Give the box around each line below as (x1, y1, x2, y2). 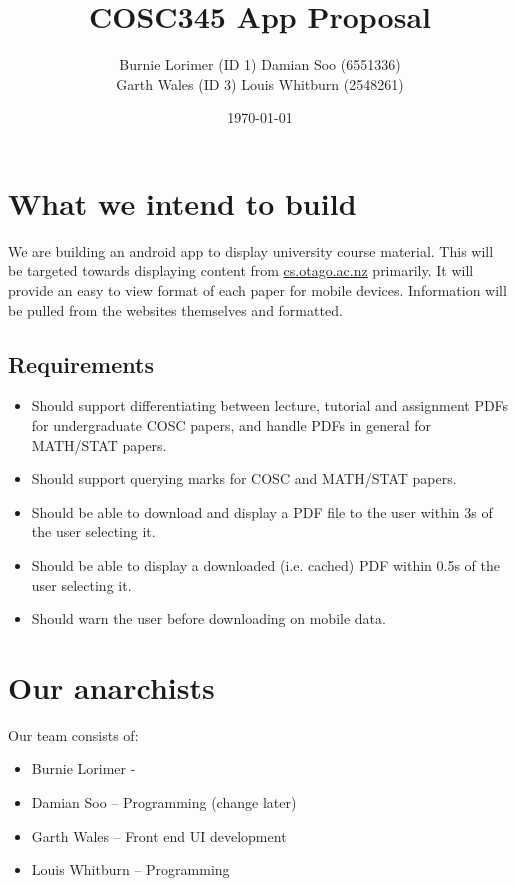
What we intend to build (8, 182, 357, 223)
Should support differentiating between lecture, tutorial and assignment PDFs (31, 395, 509, 416)
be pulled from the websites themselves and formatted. (8, 299, 343, 320)
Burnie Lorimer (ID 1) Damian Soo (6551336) (119, 54, 401, 75)
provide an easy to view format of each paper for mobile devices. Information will (8, 280, 507, 301)
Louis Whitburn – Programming (31, 859, 230, 880)
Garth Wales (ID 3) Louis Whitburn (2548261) (116, 73, 404, 94)
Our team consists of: (8, 724, 139, 745)
